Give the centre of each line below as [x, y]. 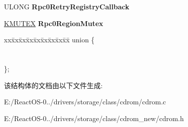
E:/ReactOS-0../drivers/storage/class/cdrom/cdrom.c [85, 102]
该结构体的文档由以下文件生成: [53, 85]
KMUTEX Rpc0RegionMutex [54, 23]
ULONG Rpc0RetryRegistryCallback [67, 6]
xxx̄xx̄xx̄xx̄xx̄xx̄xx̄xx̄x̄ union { [49, 40]
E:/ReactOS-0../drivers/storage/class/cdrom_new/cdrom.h [94, 118]
